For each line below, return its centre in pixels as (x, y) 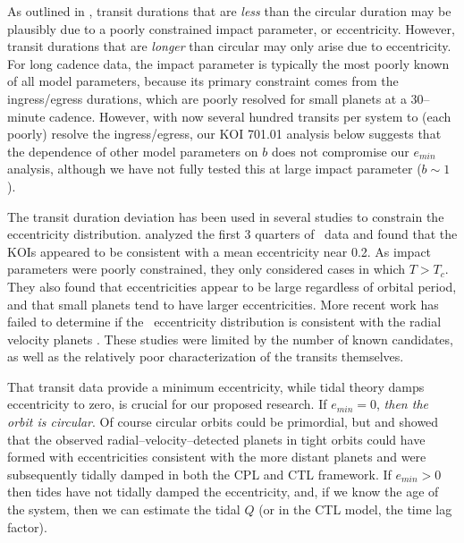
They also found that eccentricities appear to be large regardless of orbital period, (232, 286)
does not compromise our (340, 151)
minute (26, 116)
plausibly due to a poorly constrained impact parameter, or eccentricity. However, (231, 28)
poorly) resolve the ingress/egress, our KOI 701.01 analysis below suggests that (224, 134)
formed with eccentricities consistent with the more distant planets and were (217, 457)
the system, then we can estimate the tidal (124, 509)
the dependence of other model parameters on (133, 151)
